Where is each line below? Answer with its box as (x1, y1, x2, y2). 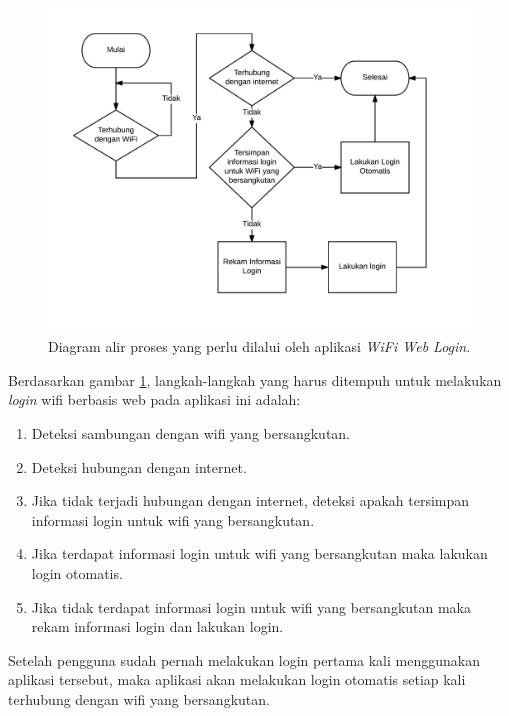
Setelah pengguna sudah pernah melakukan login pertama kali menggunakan (8, 649, 480, 670)
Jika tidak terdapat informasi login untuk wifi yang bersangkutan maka (31, 596, 472, 617)
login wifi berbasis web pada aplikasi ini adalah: (8, 389, 301, 410)
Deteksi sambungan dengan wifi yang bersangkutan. (31, 423, 351, 443)
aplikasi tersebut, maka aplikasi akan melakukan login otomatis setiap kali (8, 669, 466, 690)
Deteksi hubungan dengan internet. (31, 456, 247, 477)
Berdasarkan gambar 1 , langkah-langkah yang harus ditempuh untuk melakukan (8, 369, 502, 390)
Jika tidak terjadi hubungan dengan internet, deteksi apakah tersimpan (31, 490, 470, 511)
